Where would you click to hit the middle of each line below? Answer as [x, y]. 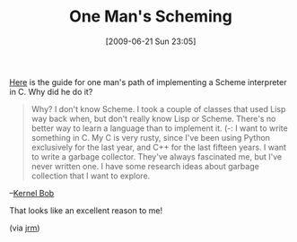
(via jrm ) [25, 228]
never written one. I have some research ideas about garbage [145, 166]
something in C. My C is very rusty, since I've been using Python [151, 137]
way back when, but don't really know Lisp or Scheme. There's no [153, 118]
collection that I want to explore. [91, 176]
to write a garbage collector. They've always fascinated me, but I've [157, 156]
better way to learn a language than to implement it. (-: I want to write [160, 128]
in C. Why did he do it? [51, 91]
